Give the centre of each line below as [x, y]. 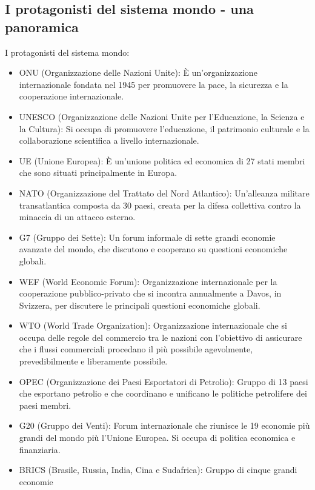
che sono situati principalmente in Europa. [98, 173]
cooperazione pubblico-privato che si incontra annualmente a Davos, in [150, 293]
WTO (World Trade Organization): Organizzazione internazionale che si [153, 325]
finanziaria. [40, 449]
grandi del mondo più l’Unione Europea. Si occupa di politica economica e [157, 438]
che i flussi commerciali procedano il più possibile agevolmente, [136, 349]
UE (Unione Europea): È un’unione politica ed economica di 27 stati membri [162, 160]
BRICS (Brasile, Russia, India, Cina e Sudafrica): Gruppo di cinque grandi [158, 470]
